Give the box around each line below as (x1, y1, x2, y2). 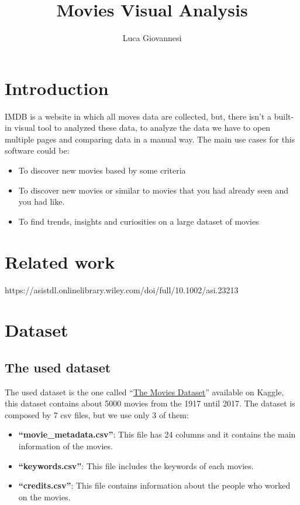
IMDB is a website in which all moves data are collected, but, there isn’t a (5, 110, 272, 122)
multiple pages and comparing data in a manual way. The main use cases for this (5, 133, 295, 145)
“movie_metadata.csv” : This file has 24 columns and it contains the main (18, 428, 296, 440)
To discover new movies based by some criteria (18, 164, 186, 177)
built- (274, 110, 294, 122)
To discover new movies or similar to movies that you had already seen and (18, 184, 289, 196)
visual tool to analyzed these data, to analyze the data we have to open (14, 121, 270, 134)
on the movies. (18, 490, 71, 503)
